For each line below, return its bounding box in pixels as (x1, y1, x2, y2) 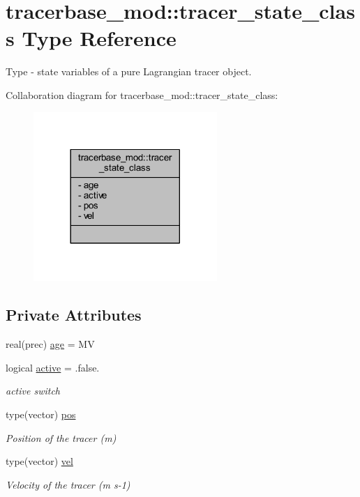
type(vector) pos (6, 406, 76, 421)
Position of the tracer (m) (6, 430, 117, 445)
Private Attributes (6, 304, 142, 326)
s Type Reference (6, 24, 177, 52)
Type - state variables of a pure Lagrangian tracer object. (6, 64, 252, 79)
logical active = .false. (6, 360, 100, 374)
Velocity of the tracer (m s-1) (6, 477, 130, 491)
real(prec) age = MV (6, 337, 95, 351)
